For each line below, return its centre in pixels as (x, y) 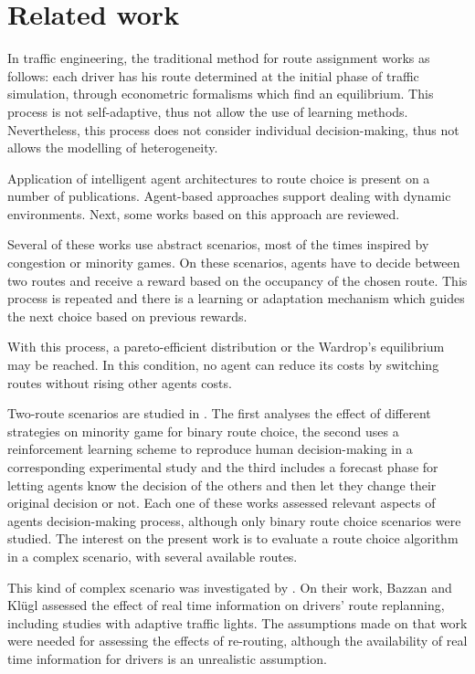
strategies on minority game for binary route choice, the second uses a (203, 431)
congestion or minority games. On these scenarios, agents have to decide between (234, 263)
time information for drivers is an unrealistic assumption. (167, 658)
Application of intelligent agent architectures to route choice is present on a (219, 178)
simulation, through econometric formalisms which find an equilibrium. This (221, 94)
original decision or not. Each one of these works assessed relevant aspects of (222, 503)
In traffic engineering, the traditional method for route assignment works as (219, 58)
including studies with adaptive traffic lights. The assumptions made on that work (237, 622)
